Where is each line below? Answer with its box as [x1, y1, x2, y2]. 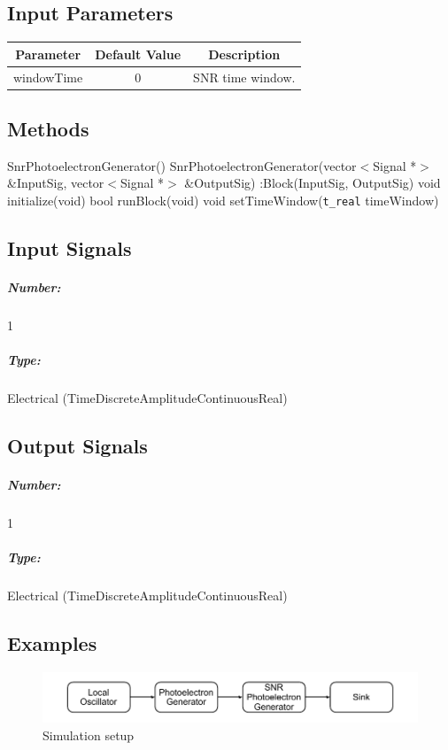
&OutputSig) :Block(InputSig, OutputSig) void [184, 174, 441, 192]
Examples [7, 630, 97, 657]
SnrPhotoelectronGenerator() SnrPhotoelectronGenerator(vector [7, 156, 357, 174]
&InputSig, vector [7, 174, 104, 192]
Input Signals [7, 235, 132, 262]
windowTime [13, 67, 83, 86]
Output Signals [7, 432, 148, 460]
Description [208, 44, 281, 63]
